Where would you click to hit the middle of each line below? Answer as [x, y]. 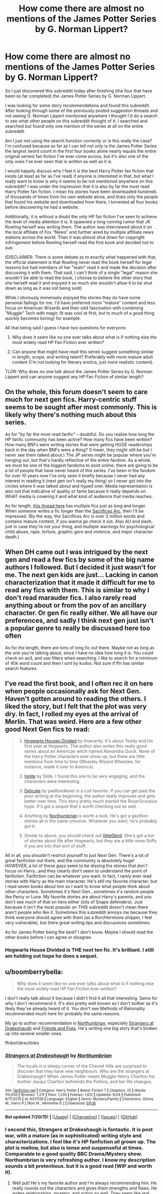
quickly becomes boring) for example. [43, 318]
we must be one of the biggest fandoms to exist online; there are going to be [81, 465]
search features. [21, 668]
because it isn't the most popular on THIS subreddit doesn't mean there [77, 907]
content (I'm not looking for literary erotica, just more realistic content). [83, 362]
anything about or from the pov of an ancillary [76, 605]
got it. [30, 826]
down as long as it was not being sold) [43, 288]
